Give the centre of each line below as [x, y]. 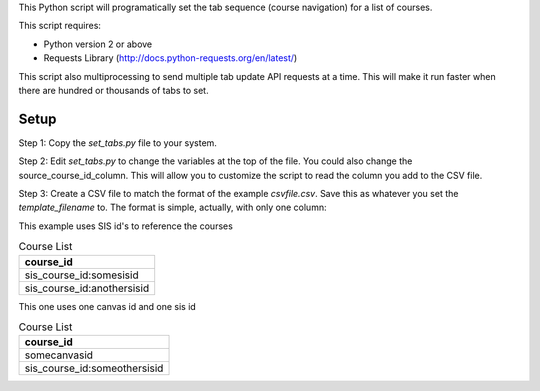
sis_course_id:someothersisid [94, 368]
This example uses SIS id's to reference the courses [126, 226]
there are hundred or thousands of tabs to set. [113, 90]
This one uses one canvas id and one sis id [107, 306]
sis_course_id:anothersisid [87, 288]
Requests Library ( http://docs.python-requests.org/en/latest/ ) [170, 58]
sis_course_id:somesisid [81, 275]
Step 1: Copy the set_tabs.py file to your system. [117, 142]
